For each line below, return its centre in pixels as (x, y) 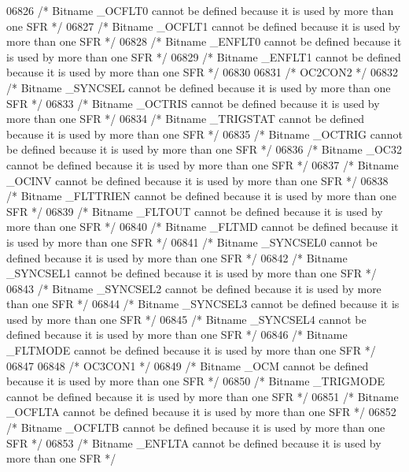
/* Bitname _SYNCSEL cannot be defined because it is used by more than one (199, 87)
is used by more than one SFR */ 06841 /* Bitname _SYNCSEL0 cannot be (192, 242)
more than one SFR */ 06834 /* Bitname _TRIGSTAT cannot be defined (186, 119)
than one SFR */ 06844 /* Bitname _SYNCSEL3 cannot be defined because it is (203, 304)
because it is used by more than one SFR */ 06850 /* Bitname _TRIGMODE (196, 381)
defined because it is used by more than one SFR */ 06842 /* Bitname (177, 257)
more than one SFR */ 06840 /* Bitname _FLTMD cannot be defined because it (203, 227)
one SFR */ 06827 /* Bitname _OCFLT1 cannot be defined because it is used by (203, 26)
